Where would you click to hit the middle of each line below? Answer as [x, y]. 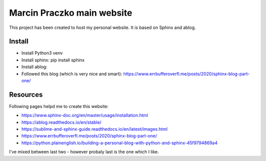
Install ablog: [34, 67]
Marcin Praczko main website [71, 13]
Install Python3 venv [42, 53]
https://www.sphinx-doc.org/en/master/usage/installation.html [85, 115]
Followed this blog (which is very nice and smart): [72, 74]
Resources [26, 94]
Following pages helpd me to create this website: [59, 106]
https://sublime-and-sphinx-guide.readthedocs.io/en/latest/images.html [95, 129]
